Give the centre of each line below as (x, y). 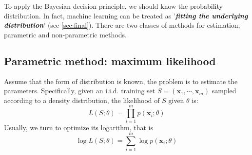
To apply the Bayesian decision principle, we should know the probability (113, 6)
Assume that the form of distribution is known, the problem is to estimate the (121, 81)
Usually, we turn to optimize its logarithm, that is (78, 128)
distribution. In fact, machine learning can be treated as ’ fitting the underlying (126, 15)
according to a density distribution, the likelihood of (82, 100)
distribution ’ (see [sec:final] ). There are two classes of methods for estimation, (122, 25)
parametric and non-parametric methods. (65, 34)
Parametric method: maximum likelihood (110, 60)
